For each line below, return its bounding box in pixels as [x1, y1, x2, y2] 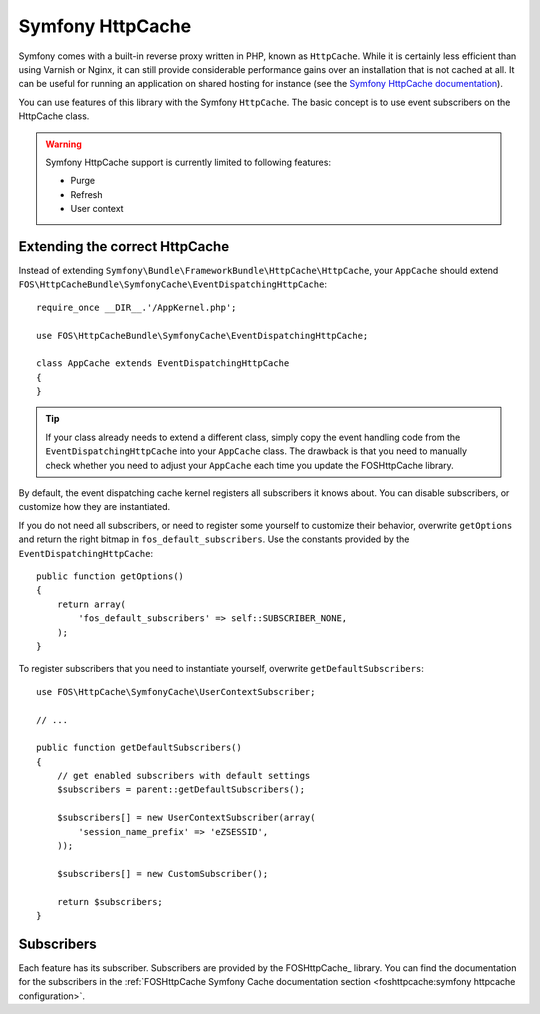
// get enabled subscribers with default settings [56, 770, 311, 782]
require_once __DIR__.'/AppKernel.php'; [36, 301, 237, 313]
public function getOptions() [36, 571, 185, 582]
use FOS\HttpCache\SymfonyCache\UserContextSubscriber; [36, 686, 316, 697]
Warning [45, 138, 82, 150]
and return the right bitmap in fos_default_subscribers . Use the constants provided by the [18, 533, 410, 545]
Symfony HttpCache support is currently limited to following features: [45, 156, 332, 168]
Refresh [70, 188, 104, 200]
